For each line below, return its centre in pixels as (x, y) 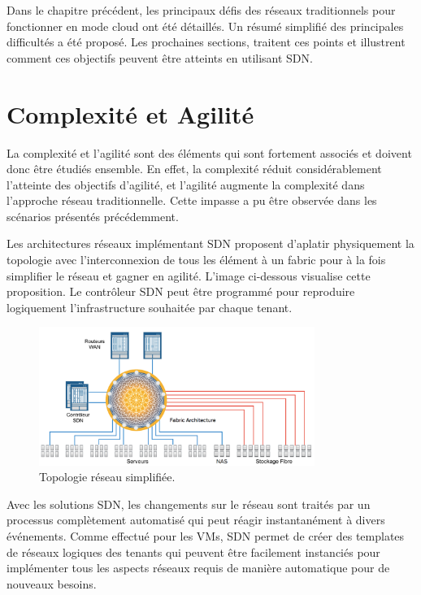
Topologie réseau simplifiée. (107, 477)
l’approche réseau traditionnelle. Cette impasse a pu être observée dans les (192, 200)
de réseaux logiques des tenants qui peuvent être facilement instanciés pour (193, 552)
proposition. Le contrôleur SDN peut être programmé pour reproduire (181, 291)
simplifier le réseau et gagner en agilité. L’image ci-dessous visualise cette (189, 275)
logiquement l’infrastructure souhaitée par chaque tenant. (150, 307)
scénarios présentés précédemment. (93, 216)
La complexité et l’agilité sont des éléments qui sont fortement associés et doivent (209, 152)
